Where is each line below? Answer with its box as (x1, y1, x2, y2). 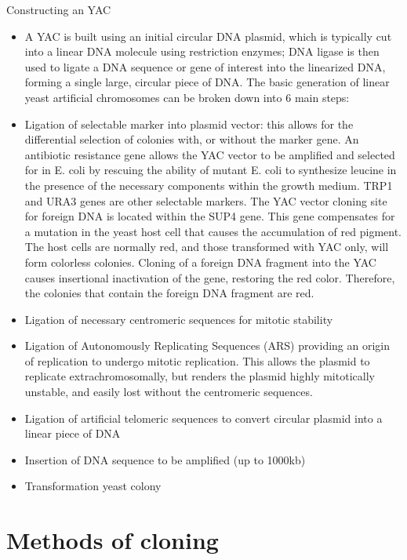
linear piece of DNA (24, 425, 121, 442)
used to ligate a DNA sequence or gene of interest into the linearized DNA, (24, 58, 386, 75)
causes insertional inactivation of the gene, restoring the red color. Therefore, (24, 269, 395, 285)
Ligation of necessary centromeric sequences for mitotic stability (24, 311, 333, 327)
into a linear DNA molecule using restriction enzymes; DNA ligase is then (24, 43, 380, 60)
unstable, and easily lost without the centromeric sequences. (24, 384, 313, 400)
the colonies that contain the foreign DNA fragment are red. (24, 285, 314, 301)
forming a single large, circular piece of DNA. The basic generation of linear (24, 74, 390, 90)
